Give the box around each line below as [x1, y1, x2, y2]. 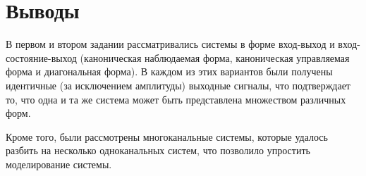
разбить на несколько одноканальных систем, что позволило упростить [6, 143, 310, 158]
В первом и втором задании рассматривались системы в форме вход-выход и [6, 37, 335, 51]
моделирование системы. [6, 156, 112, 171]
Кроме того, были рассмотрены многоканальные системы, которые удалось [6, 129, 328, 144]
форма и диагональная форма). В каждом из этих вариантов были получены [6, 64, 333, 79]
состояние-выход [6, 50, 77, 65]
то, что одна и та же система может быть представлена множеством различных [6, 92, 346, 106]
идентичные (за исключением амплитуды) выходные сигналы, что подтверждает [6, 77, 350, 92]
